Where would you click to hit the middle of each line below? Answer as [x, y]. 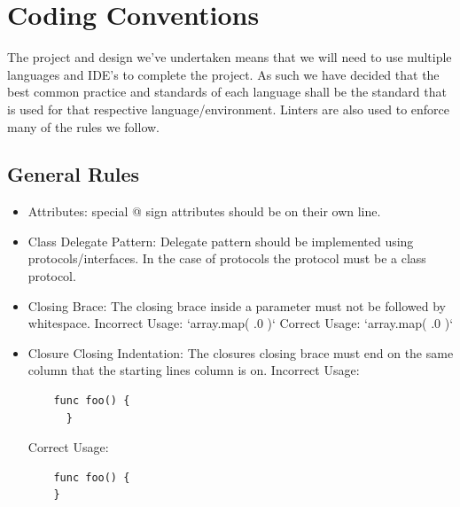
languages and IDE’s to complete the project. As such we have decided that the [223, 74]
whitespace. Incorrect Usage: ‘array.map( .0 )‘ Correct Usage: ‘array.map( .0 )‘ [241, 323]
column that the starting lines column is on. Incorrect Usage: [194, 370]
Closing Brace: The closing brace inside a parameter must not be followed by [237, 305]
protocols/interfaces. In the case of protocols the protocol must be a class [227, 258]
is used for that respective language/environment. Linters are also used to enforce [229, 109]
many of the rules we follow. [83, 126]
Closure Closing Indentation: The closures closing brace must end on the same [241, 352]
